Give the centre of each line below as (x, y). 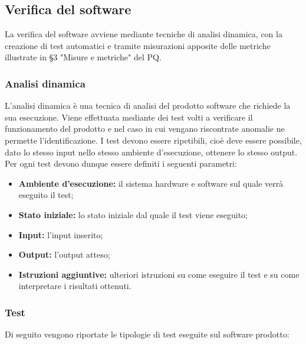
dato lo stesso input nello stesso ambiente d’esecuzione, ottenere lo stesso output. (151, 152)
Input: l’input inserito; (61, 234)
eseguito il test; (46, 195)
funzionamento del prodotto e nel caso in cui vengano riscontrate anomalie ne (145, 129)
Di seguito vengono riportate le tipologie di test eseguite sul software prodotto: (147, 334)
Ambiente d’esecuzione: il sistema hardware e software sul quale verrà (151, 183)
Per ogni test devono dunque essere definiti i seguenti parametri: (121, 163)
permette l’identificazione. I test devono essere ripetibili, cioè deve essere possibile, (153, 140)
